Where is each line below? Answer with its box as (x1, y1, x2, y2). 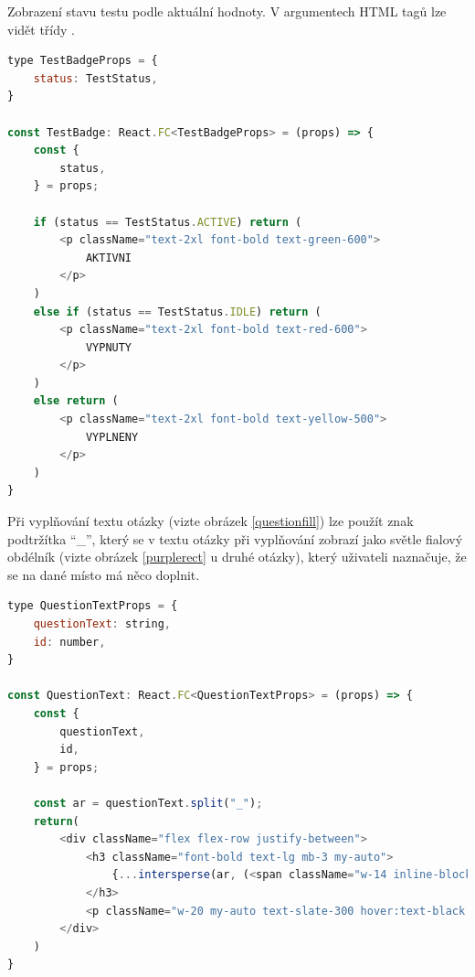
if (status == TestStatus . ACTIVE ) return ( (33, 215, 302, 229)
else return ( (33, 394, 119, 408)
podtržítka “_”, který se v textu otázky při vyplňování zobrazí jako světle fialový (7, 529, 463, 548)
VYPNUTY (85, 340, 132, 354)
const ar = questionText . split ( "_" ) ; (33, 796, 263, 810)
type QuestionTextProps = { (7, 599, 178, 613)
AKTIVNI (85, 251, 132, 264)
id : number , (33, 635, 106, 649)
